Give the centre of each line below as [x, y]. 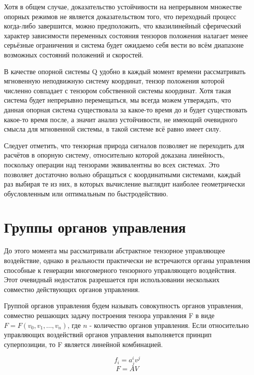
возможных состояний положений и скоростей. [74, 54]
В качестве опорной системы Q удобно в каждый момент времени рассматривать [125, 71]
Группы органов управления [95, 227]
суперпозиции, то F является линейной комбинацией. [83, 344]
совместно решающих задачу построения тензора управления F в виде [109, 315]
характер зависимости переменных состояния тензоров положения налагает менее [126, 35]
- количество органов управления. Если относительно [169, 325]
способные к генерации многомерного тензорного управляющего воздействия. [120, 270]
